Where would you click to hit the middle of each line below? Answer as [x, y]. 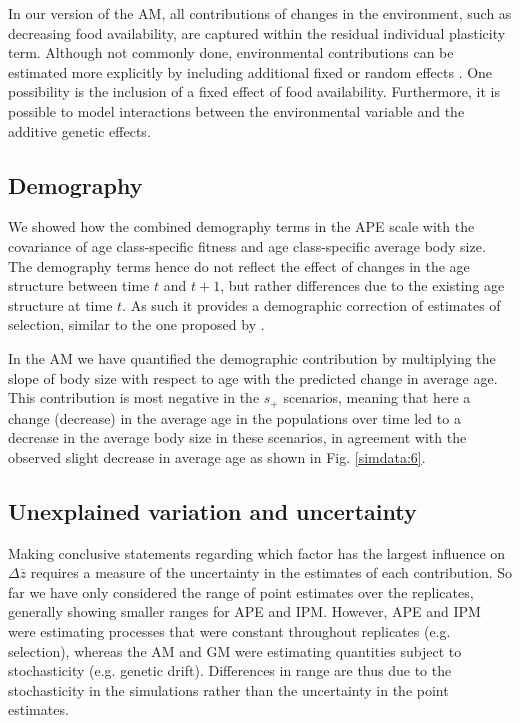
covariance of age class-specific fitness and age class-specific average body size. [247, 245]
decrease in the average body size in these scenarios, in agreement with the [237, 437]
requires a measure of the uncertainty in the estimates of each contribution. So [271, 572]
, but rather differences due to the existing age [362, 285]
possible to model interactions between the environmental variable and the [236, 110]
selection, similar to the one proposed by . [136, 324]
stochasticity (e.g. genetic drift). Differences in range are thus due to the [230, 670]
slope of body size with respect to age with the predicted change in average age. [253, 377]
